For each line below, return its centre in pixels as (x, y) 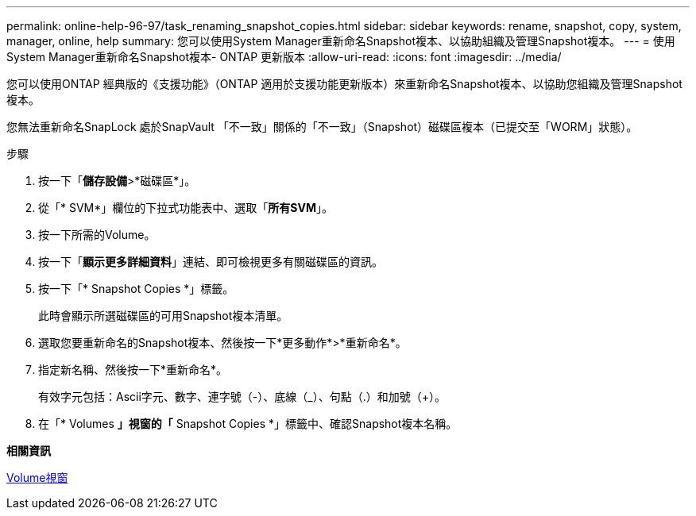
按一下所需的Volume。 (97, 235)
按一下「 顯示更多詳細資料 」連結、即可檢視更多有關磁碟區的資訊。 (211, 262)
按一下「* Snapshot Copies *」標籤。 (136, 289)
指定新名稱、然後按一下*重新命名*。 (133, 370)
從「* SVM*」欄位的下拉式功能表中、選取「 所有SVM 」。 (186, 208)
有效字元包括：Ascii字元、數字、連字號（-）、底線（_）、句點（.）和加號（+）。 (242, 397)
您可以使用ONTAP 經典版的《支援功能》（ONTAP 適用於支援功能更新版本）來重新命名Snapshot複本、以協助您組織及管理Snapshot (344, 84)
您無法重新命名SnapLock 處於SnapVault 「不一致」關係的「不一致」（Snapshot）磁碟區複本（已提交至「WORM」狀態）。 (322, 127)
